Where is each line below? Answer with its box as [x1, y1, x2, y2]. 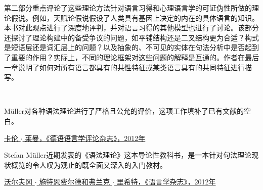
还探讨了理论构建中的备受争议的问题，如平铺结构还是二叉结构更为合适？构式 [4, 32, 259, 42]
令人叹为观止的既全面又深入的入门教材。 [32, 159, 167, 170]
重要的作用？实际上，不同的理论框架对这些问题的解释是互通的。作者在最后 [11, 52, 259, 62]
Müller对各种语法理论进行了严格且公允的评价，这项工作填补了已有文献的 [4, 106, 244, 116]
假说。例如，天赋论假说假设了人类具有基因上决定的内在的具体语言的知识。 [11, 12, 259, 23]
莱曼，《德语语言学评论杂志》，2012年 [25, 132, 146, 143]
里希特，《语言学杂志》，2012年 [116, 176, 216, 187]
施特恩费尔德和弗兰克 [39, 176, 110, 187]
